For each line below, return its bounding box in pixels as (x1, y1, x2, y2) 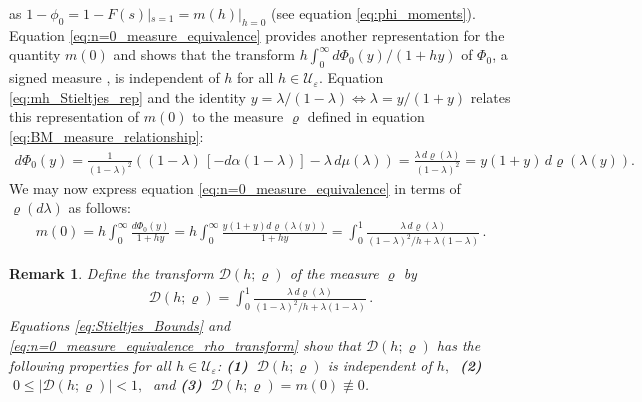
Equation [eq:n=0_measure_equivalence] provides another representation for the (9, 24, 505, 45)
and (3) (153, 374, 202, 395)
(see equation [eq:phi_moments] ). (271, 3, 476, 23)
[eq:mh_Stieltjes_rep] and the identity (9, 86, 246, 107)
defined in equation (307, 106, 425, 127)
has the (436, 334, 481, 355)
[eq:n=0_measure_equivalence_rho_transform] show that (9, 334, 361, 355)
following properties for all (9, 354, 171, 375)
